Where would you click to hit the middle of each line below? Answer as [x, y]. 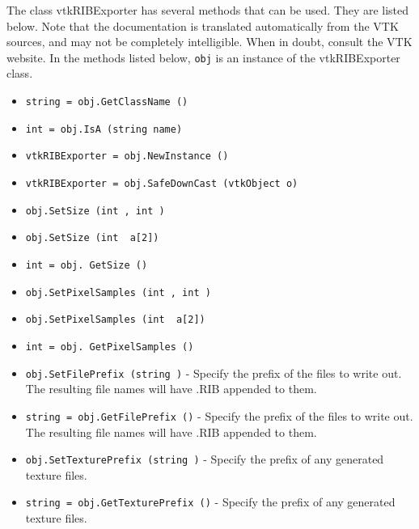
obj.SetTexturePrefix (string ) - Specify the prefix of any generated [205, 459]
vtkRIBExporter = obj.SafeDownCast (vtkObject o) [162, 184]
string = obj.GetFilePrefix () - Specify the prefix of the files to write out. [219, 415]
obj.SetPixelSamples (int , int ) [118, 292]
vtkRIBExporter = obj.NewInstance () [127, 157]
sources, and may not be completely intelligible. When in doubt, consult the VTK [209, 42]
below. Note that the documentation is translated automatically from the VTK [203, 25]
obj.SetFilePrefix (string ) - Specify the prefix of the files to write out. [214, 372]
